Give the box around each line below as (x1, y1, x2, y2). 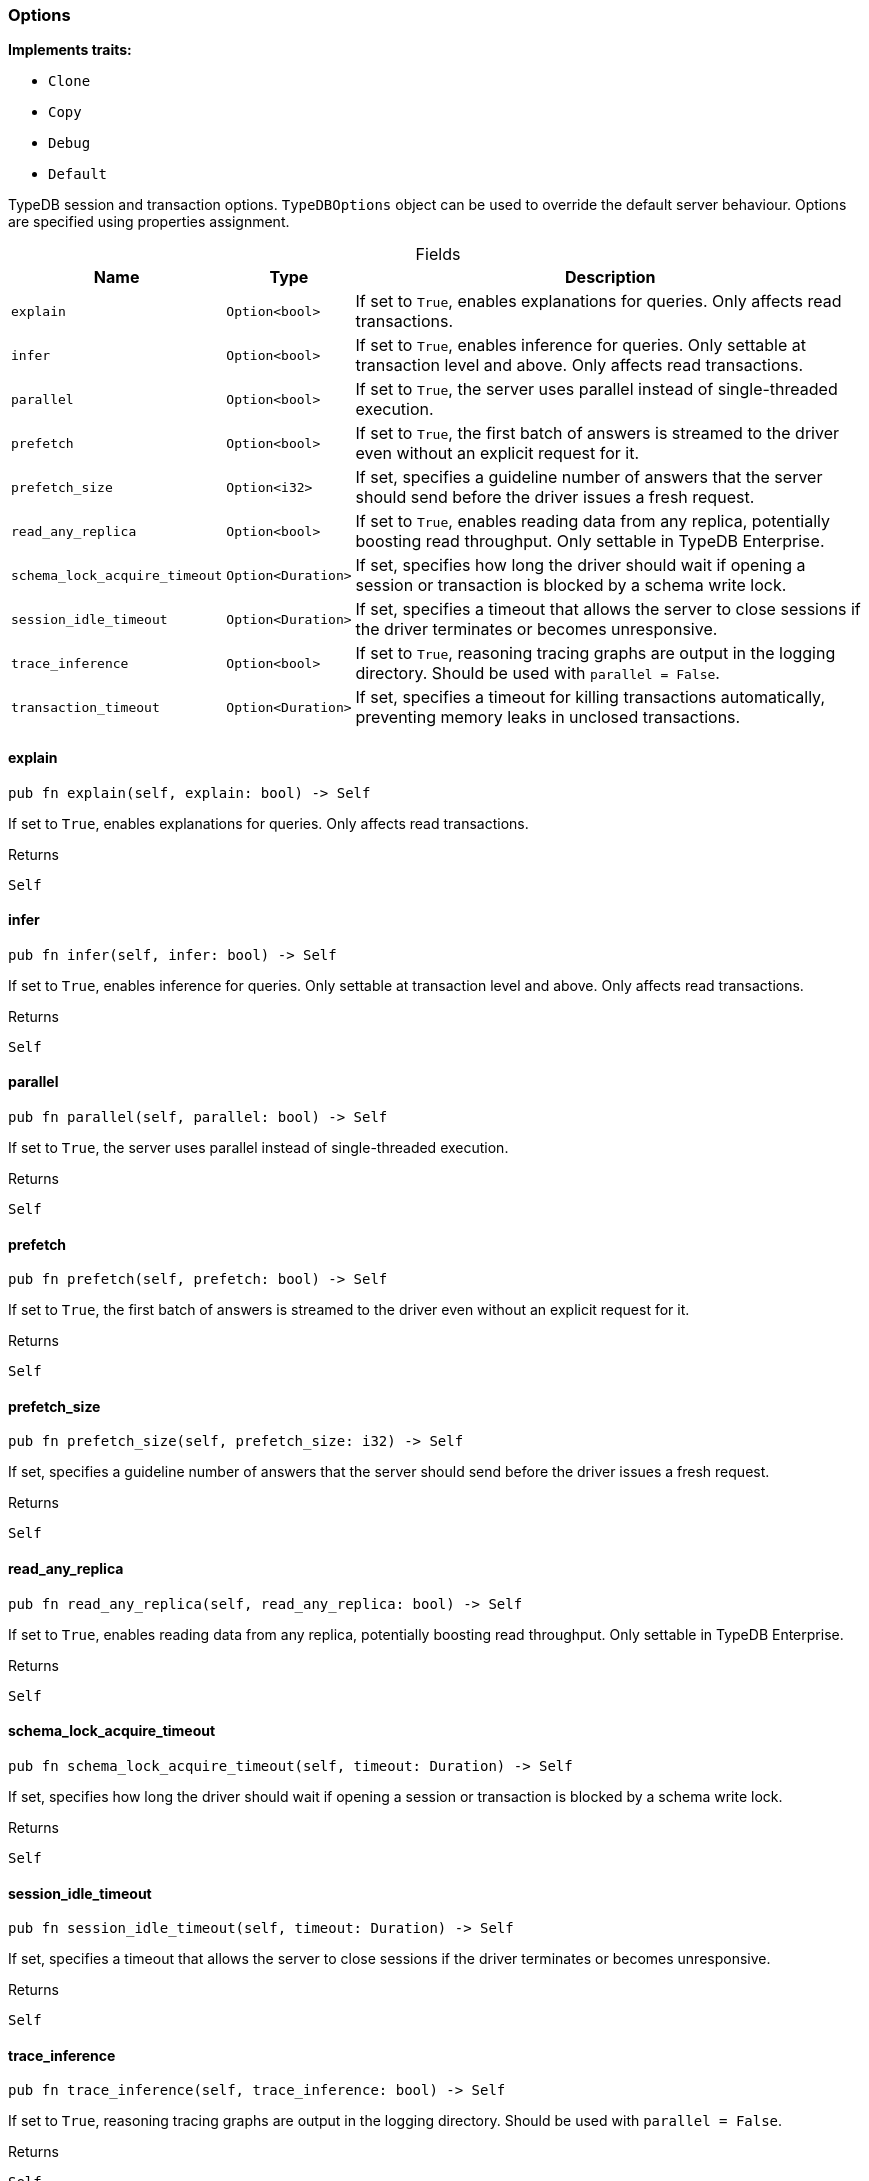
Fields (415, 244, 461, 265)
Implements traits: (8, 41, 132, 59)
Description (565, 267, 656, 288)
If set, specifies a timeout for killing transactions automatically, (355, 687, 825, 708)
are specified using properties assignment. (8, 213, 290, 231)
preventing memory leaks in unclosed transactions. (355, 707, 741, 728)
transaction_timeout (11, 699, 160, 715)
